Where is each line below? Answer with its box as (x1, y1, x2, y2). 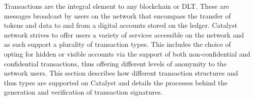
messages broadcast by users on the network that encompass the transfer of (4, 10, 231, 20)
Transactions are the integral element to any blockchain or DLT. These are (4, 1, 229, 11)
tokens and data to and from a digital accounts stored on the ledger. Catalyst (4, 20, 238, 30)
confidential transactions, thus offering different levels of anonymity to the (4, 58, 227, 68)
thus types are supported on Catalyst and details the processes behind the (4, 77, 227, 87)
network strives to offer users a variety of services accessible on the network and (4, 29, 244, 40)
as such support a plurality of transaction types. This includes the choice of (4, 39, 231, 49)
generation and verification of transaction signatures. (4, 87, 163, 97)
